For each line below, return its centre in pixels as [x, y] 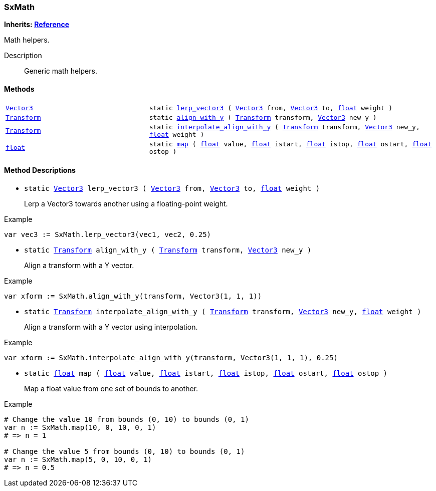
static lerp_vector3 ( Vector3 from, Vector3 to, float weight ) [271, 108]
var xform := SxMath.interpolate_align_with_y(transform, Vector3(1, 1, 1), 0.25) [171, 357]
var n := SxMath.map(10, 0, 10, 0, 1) [80, 427]
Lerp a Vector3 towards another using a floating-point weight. [126, 203]
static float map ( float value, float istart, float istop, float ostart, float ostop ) [206, 373]
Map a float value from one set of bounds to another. [111, 388]
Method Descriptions [40, 170]
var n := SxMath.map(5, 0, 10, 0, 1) [78, 459]
